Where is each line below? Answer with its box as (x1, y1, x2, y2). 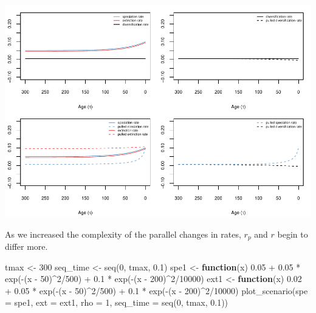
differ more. (5, 239, 48, 252)
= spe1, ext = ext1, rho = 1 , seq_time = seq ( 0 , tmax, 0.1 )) (5, 296, 228, 309)
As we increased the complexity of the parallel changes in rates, (5, 227, 241, 240)
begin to (277, 227, 308, 240)
